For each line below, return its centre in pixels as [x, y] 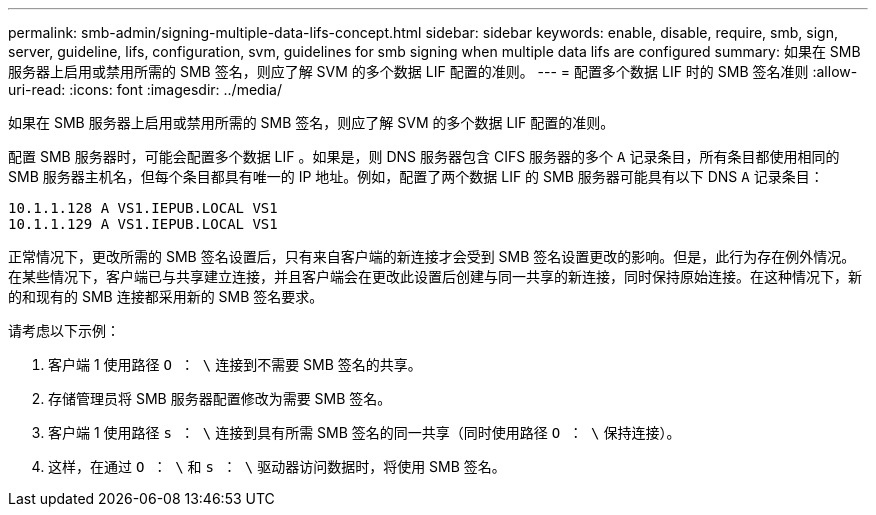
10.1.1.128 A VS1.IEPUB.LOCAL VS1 [143, 208]
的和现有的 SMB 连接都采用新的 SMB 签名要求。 [166, 296]
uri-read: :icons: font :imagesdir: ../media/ [145, 89]
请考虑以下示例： [64, 330]
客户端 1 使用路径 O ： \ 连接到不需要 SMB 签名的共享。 [235, 364]
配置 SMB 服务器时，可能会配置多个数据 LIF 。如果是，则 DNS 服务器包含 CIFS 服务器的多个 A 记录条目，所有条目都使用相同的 [424, 156]
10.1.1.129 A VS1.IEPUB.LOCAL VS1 [143, 224]
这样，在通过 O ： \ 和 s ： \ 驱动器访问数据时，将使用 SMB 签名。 [277, 466]
